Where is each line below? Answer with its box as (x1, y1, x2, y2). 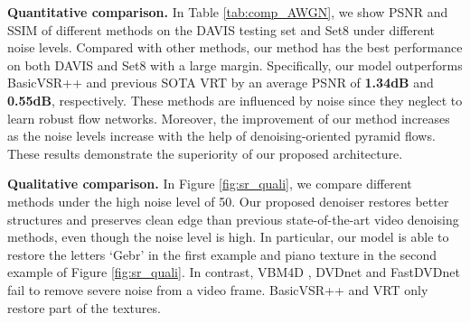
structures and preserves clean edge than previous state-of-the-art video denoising (7, 209, 459, 228)
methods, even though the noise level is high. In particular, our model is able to (7, 227, 449, 246)
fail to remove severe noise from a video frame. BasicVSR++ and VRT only (7, 280, 428, 299)
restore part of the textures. (7, 298, 161, 317)
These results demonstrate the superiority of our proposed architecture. (7, 143, 403, 162)
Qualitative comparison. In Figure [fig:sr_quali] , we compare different (7, 174, 412, 193)
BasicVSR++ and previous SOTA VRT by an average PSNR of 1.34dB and (7, 73, 434, 92)
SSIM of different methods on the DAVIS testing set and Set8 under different (7, 20, 436, 39)
